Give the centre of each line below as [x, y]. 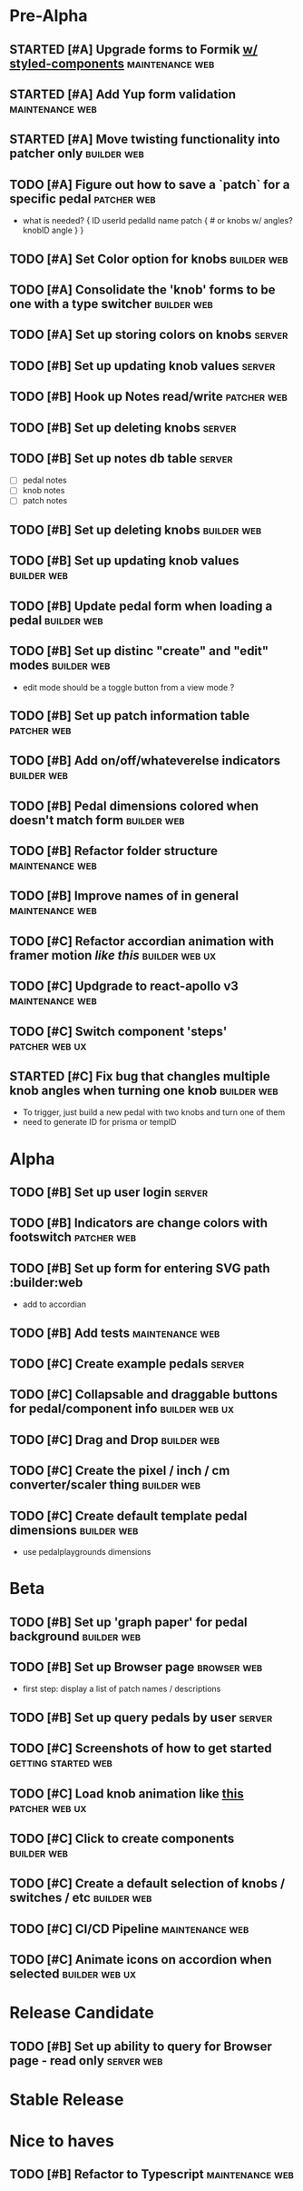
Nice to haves [62, 2141]
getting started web [61, 1763]
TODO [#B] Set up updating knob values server [142, 366]
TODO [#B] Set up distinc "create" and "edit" [139, 651]
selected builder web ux [73, 1974]
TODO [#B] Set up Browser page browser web [136, 1667]
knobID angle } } [53, 230]
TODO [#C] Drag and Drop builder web [115, 1440]
